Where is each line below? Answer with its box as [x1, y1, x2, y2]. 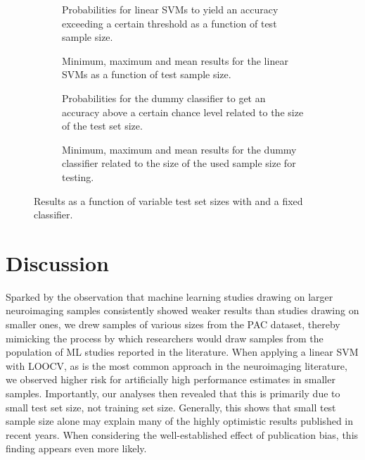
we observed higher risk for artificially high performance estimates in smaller [6, 372, 335, 387]
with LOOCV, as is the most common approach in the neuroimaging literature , [6, 358, 347, 373]
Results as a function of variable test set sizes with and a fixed [34, 193, 303, 208]
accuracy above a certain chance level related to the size [62, 104, 304, 119]
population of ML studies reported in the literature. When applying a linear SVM [6, 344, 359, 359]
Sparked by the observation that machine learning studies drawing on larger [6, 289, 333, 304]
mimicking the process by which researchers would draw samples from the [6, 330, 324, 345]
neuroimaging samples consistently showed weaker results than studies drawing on [6, 303, 359, 318]
